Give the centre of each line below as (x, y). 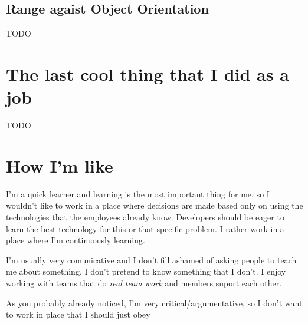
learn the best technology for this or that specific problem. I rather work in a (145, 228)
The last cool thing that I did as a (148, 73)
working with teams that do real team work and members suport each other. (144, 282)
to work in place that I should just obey (78, 314)
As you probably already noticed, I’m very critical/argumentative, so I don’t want (154, 302)
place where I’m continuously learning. (76, 240)
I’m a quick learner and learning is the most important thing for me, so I (138, 194)
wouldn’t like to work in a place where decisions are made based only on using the (155, 205)
